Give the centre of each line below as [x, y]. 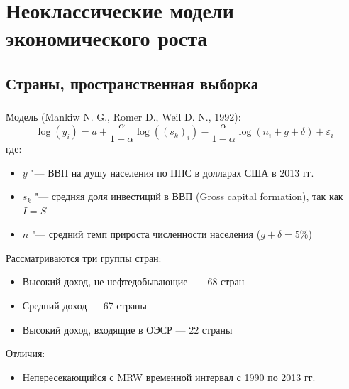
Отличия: [26, 353]
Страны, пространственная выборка [132, 83]
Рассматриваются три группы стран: [84, 257]
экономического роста [107, 38]
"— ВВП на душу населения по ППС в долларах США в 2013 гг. [172, 172]
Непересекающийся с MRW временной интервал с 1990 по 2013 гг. [169, 377]
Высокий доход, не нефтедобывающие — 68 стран [133, 281]
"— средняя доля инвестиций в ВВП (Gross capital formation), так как [189, 196]
